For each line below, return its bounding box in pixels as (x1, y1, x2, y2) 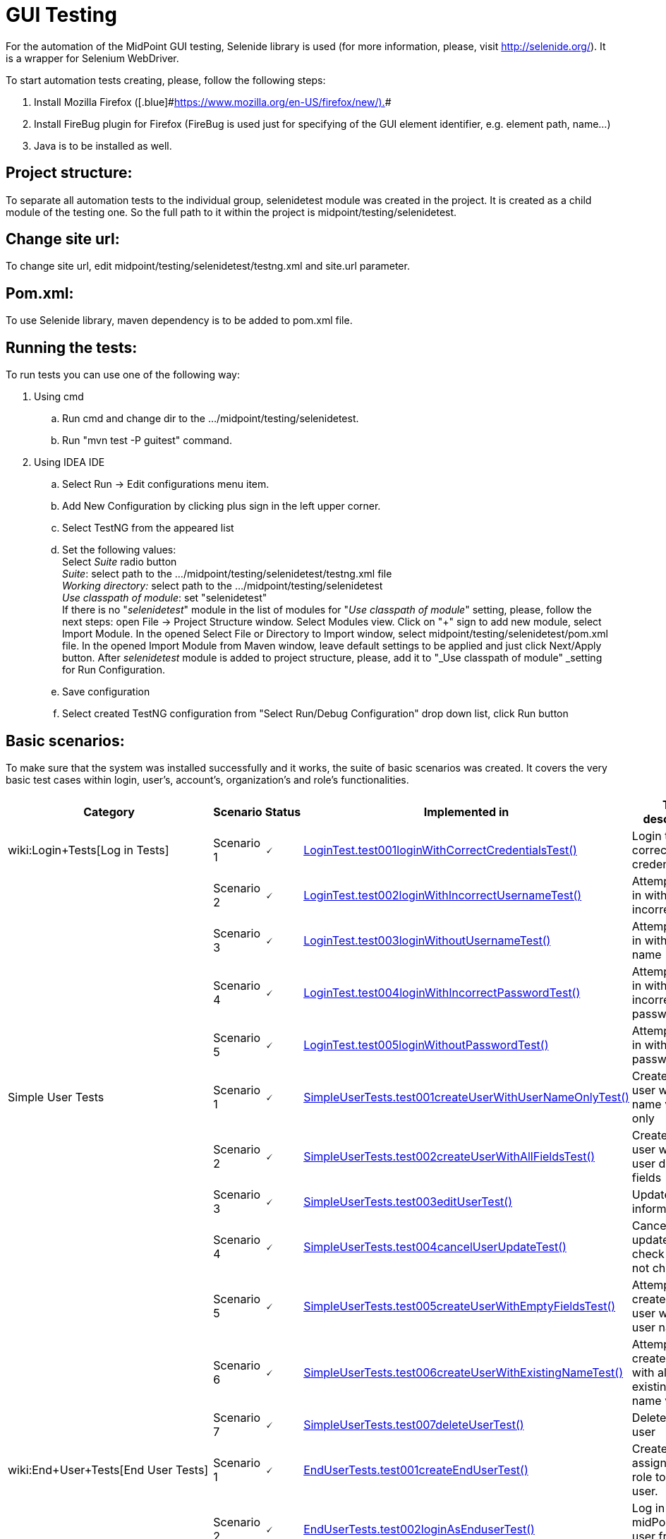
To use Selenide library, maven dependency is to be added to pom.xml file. (6, 314, 353, 327)
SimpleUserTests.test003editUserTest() (303, 1194, 513, 1209)
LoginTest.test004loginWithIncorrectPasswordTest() (303, 985, 581, 1000)
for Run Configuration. (62, 664, 166, 676)
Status (265, 804, 301, 819)
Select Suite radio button (62, 556, 177, 568)
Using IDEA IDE (34, 456, 105, 469)
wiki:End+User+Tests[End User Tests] (8, 1462, 209, 1477)
